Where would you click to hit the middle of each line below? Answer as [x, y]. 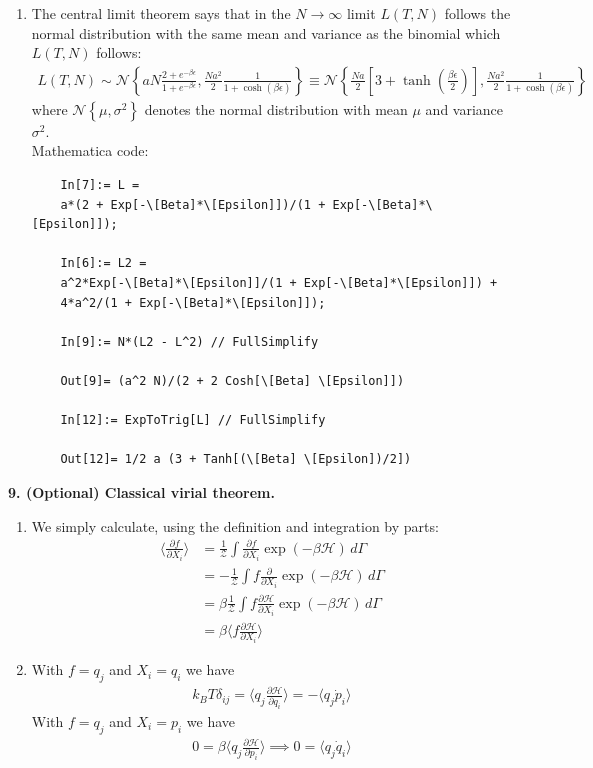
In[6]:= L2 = [103, 263]
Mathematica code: [90, 150]
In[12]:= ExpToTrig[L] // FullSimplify [193, 420]
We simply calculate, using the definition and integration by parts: [235, 525]
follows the [477, 13]
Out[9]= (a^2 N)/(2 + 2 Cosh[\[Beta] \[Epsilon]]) [232, 380]
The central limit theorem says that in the [161, 13]
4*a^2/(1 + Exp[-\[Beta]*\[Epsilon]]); [193, 302]
